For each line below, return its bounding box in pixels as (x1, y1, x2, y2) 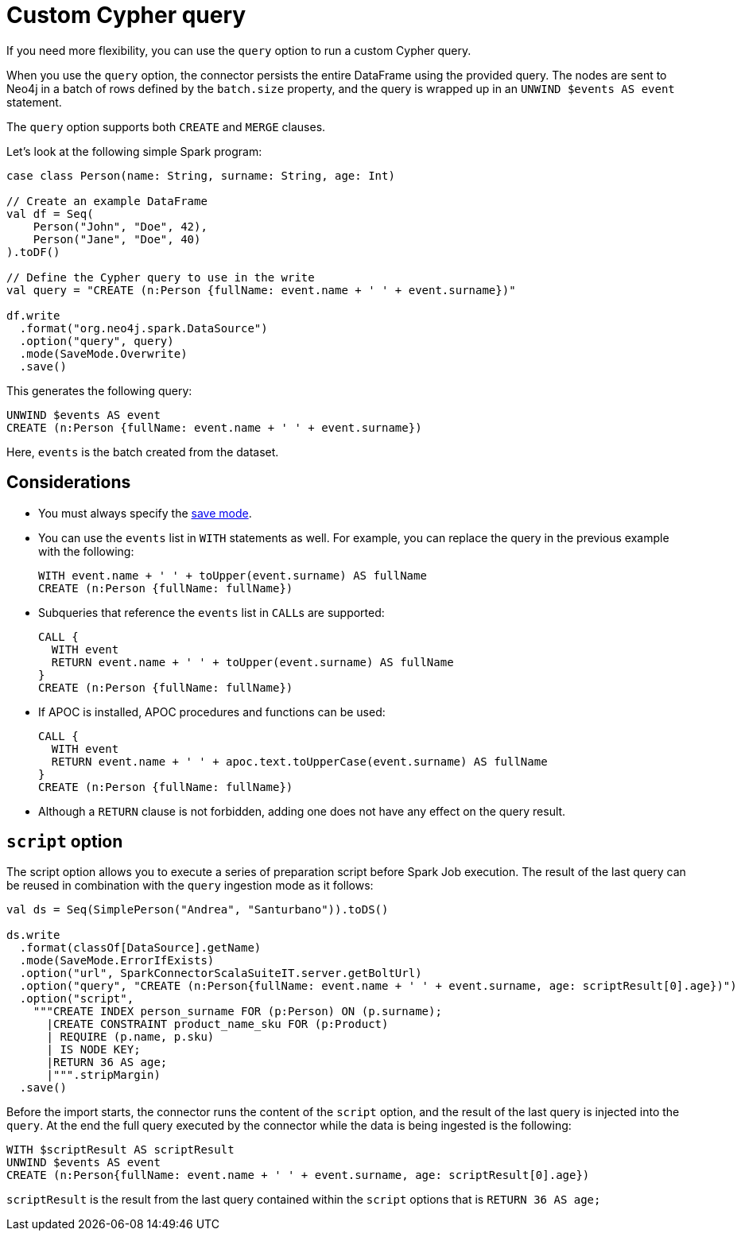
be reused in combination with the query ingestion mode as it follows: (6, 878, 374, 893)
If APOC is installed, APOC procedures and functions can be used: (38, 704, 386, 719)
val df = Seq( (6, 207, 94, 220)
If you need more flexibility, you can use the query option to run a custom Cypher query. (6, 43, 471, 57)
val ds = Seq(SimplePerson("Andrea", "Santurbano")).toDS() (6, 903, 389, 917)
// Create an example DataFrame (6, 194, 208, 207)
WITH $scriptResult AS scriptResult (6, 1143, 235, 1157)
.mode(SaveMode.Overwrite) (19, 347, 188, 360)
